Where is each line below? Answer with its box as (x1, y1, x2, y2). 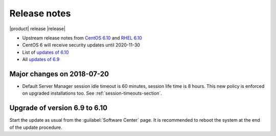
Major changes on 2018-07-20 (9, 70, 109, 78)
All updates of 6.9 (22, 56, 60, 62)
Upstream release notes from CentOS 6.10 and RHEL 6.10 (22, 35, 143, 41)
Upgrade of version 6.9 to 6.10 (9, 104, 107, 112)
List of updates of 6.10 (22, 49, 69, 55)
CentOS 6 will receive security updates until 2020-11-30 (22, 42, 141, 48)
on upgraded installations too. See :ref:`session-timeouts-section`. (22, 90, 162, 97)
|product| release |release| (9, 26, 66, 32)
